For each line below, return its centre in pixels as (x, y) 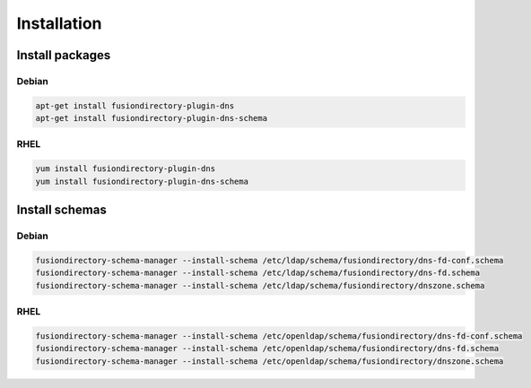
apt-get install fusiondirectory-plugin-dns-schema (152, 118)
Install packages (64, 55)
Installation (59, 23)
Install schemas (61, 210)
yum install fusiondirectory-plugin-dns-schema (142, 181)
